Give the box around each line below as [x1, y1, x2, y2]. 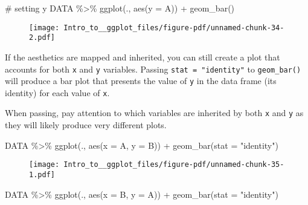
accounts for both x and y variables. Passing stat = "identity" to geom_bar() [5, 62, 301, 75]
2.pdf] [29, 33, 55, 42]
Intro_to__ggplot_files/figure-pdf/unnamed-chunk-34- [63, 23, 284, 32]
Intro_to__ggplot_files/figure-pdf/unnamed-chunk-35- [63, 160, 284, 169]
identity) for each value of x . [5, 86, 110, 99]
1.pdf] [29, 170, 55, 179]
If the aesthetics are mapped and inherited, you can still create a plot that [5, 50, 280, 63]
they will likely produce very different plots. [5, 119, 167, 131]
